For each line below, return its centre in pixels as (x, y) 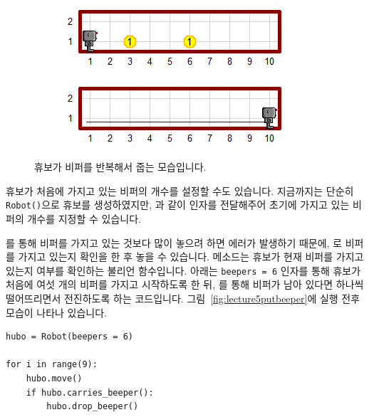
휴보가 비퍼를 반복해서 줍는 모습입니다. (120, 167)
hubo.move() (54, 379)
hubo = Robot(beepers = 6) (69, 337)
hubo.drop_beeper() (93, 407)
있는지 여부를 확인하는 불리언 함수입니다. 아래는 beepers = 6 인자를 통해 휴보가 (183, 270)
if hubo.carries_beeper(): (90, 392)
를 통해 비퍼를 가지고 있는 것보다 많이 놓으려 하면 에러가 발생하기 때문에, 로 (174, 242)
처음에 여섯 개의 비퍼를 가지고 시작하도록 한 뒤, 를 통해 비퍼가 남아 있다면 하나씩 (185, 284)
